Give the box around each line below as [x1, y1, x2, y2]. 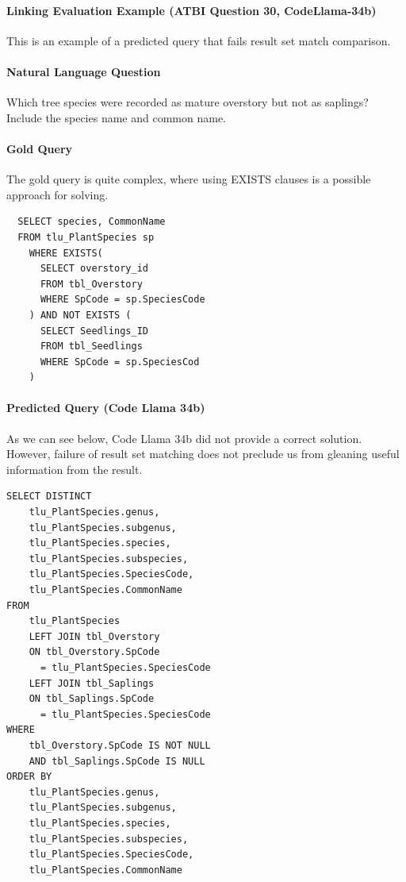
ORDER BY [6, 771, 52, 783]
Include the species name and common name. [6, 109, 227, 125]
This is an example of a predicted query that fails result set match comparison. [6, 32, 391, 48]
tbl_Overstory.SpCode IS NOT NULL [29, 739, 211, 751]
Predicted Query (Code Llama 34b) [6, 399, 205, 416]
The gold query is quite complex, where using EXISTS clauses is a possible [6, 171, 371, 187]
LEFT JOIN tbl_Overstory [29, 630, 160, 642]
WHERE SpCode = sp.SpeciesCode [40, 294, 205, 306]
